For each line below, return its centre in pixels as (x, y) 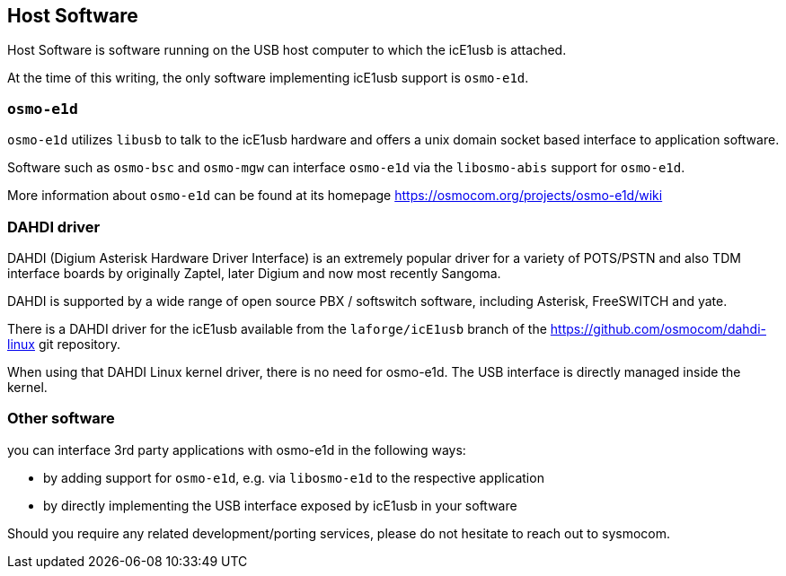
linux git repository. (64, 344)
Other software (61, 419)
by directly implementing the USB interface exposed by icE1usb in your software (280, 505)
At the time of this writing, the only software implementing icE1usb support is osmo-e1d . (268, 78)
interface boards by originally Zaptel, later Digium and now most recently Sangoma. (254, 273)
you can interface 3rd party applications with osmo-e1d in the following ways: (237, 449)
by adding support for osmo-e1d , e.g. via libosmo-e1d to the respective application (294, 477)
